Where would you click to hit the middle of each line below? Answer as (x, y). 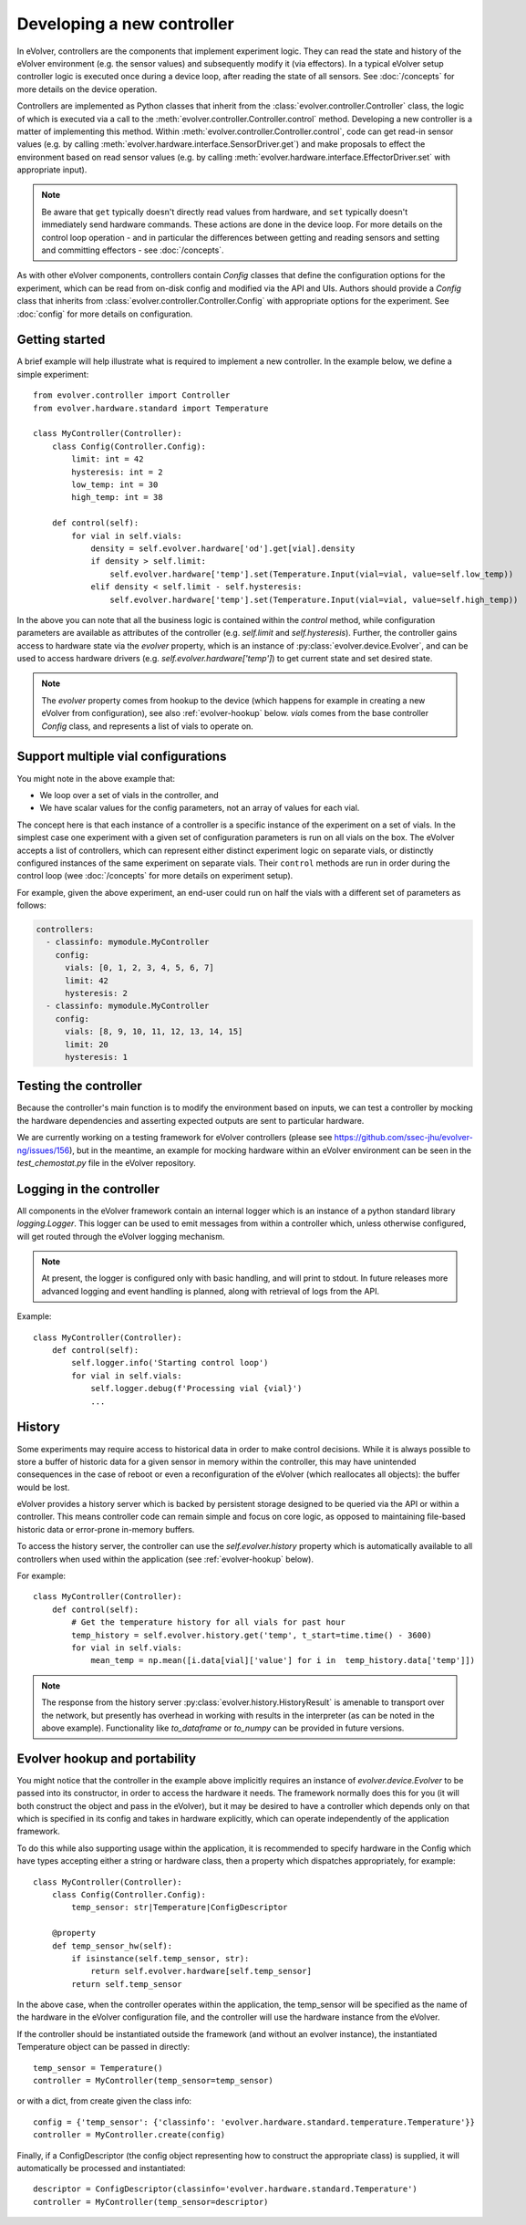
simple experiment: (53, 374)
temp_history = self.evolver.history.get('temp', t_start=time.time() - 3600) (252, 1635)
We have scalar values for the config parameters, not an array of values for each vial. (200, 808)
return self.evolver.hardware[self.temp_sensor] (201, 1971)
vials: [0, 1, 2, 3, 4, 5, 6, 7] (139, 968)
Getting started (61, 340)
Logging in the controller (88, 1189)
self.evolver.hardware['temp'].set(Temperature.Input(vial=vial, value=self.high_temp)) (314, 599)
